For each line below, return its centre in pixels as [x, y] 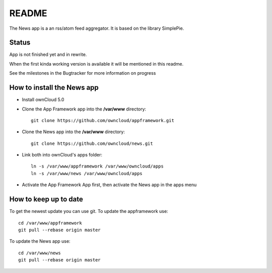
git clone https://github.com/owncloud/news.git [92, 143]
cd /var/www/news [40, 253]
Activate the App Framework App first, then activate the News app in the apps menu [109, 185]
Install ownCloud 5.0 [43, 100]
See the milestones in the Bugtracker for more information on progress [83, 73]
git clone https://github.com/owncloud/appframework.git [103, 120]
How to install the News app [54, 88]
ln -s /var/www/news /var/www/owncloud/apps [87, 173]
